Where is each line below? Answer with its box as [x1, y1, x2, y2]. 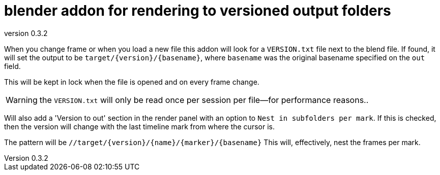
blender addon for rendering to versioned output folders [4, 2, 391, 19]
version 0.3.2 [4, 28, 48, 38]
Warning [6, 94, 38, 105]
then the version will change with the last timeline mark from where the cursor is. [4, 122, 275, 131]
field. [4, 61, 21, 71]
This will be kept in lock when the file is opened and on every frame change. [4, 77, 259, 86]
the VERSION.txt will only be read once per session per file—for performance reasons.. [39, 94, 369, 105]
